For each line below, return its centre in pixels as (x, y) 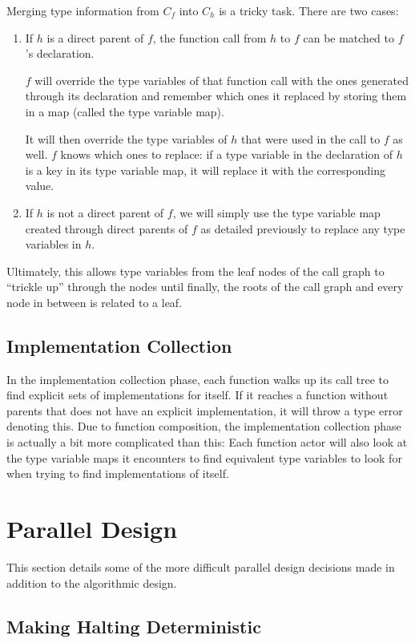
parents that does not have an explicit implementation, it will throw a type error (205, 410)
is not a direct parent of (105, 212)
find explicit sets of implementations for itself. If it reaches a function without (197, 395)
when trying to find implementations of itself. (118, 473)
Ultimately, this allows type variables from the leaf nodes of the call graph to (195, 271)
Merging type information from (83, 10)
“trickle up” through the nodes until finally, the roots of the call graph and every (205, 287)
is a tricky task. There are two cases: (309, 10)
